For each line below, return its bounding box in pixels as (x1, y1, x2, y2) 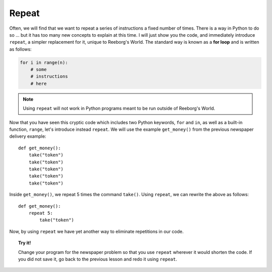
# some (30, 67, 47, 72)
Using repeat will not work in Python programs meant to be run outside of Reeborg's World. (23, 106, 216, 112)
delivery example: (9, 133, 46, 139)
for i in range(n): (20, 59, 68, 65)
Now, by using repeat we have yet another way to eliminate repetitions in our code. (9, 228, 184, 234)
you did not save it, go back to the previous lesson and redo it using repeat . (18, 256, 177, 262)
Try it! (18, 240, 31, 246)
